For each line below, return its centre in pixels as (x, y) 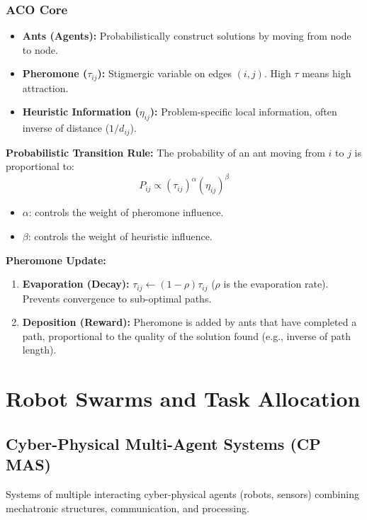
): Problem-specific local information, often (243, 112)
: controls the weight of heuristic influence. (120, 236)
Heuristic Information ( (81, 112)
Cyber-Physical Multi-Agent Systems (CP (163, 443)
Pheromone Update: (56, 260)
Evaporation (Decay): (76, 284)
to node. (40, 49)
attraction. (45, 87)
